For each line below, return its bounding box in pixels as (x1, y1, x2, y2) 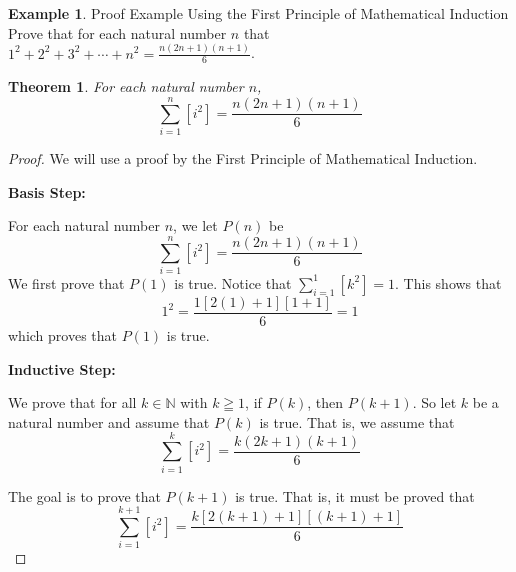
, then (307, 392, 344, 413)
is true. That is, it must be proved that (235, 485, 475, 506)
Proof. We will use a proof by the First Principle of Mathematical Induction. (8, 148, 478, 169)
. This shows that (395, 272, 502, 293)
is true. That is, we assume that (259, 411, 455, 432)
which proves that (8, 325, 118, 346)
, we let (173, 215, 218, 236)
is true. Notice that (174, 272, 292, 293)
